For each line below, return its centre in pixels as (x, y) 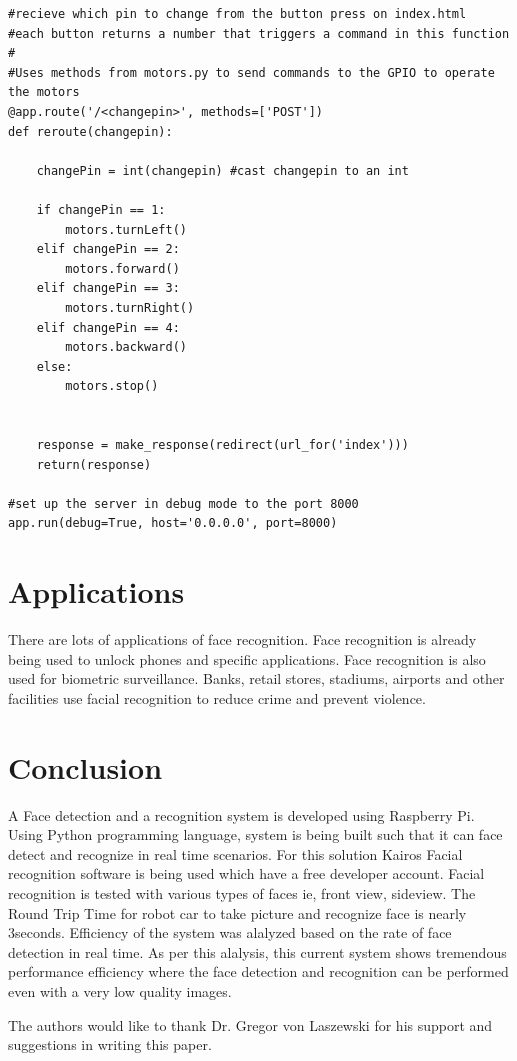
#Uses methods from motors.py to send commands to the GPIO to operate (251, 72)
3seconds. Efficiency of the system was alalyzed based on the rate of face (230, 932)
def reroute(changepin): (90, 131)
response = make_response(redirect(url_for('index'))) (222, 445)
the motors (44, 92)
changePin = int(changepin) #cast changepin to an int (222, 170)
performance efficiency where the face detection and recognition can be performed (258, 971)
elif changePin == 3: (108, 288)
